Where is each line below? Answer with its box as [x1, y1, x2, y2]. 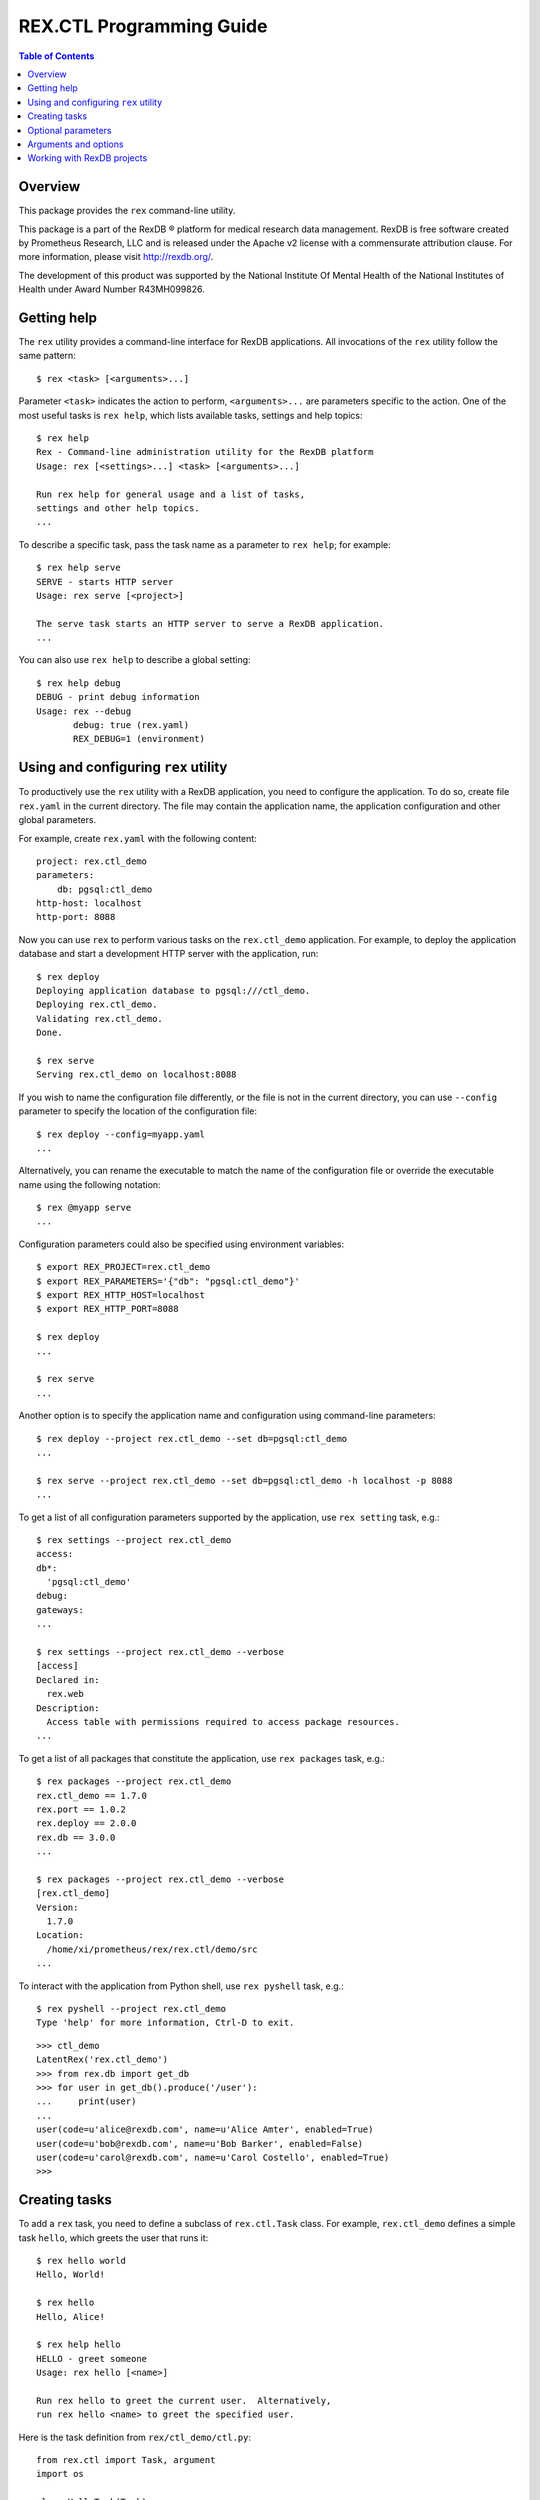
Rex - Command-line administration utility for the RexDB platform [36, 446, 374, 458]
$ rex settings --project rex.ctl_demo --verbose [36, 1646, 285, 1658]
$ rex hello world [36, 2255, 127, 2266]
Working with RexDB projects [27, 152, 148, 164]
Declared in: [36, 1674, 100, 1685]
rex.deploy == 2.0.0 [36, 1818, 137, 1829]
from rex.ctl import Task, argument [36, 2455, 216, 2466]
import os [36, 2468, 84, 2480]
